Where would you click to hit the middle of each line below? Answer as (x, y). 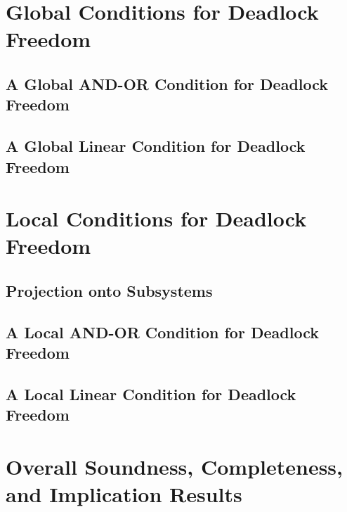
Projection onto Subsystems (109, 290)
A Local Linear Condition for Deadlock (151, 393)
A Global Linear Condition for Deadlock (156, 146)
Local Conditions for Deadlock (156, 218)
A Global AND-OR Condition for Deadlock (167, 83)
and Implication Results (124, 493)
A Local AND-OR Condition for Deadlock (162, 332)
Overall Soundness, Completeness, (175, 466)
